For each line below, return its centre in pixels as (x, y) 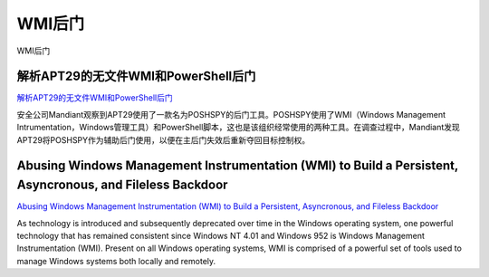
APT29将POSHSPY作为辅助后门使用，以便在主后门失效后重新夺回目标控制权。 (163, 139)
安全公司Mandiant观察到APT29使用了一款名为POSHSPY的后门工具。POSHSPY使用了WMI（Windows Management (231, 114)
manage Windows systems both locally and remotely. (116, 261)
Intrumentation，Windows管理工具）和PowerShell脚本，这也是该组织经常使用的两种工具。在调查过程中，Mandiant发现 (239, 128)
